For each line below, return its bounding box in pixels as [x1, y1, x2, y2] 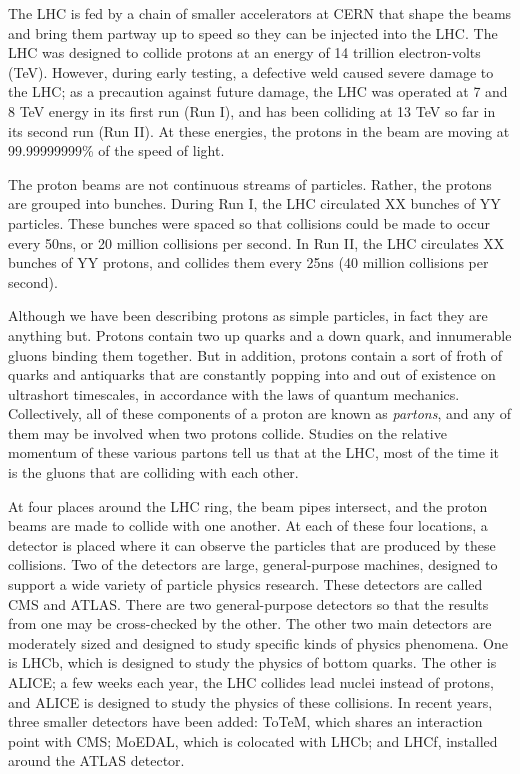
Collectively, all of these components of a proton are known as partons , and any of [8, 403, 511, 424]
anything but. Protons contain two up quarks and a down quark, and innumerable [8, 324, 512, 345]
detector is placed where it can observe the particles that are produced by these [8, 534, 496, 555]
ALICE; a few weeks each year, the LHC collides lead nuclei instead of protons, [8, 672, 494, 692]
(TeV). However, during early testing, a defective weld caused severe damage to [8, 61, 494, 82]
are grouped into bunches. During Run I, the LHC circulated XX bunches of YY [8, 193, 501, 214]
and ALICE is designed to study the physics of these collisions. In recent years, [8, 691, 493, 712]
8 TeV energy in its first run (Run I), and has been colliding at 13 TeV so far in [8, 100, 496, 121]
